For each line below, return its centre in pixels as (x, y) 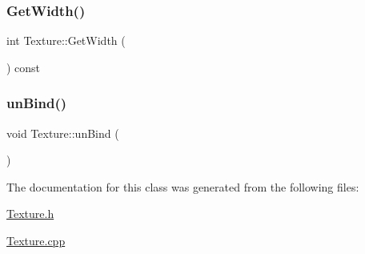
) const (24, 67)
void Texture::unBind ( (63, 133)
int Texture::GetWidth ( (66, 40)
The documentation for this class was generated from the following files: (183, 186)
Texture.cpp (36, 240)
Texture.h (30, 214)
